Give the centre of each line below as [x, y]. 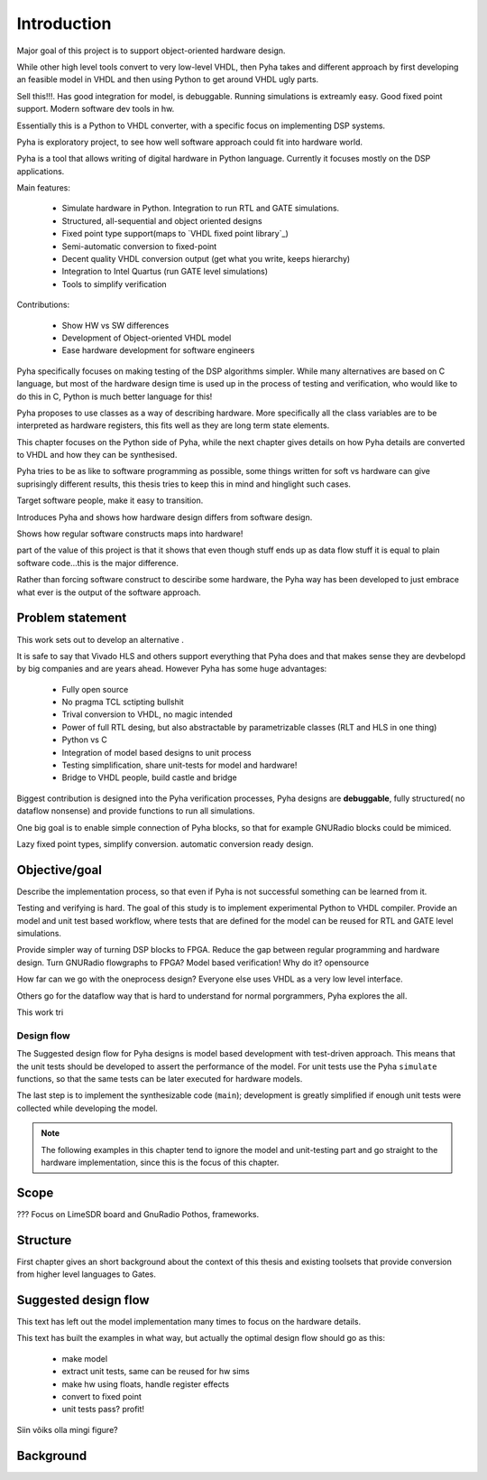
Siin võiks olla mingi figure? [67, 1429]
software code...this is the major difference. [98, 563]
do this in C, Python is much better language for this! [115, 396]
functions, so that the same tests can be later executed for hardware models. [160, 1078]
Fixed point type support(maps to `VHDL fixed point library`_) [175, 234]
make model [85, 1358]
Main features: [44, 188]
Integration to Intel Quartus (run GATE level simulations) [165, 272]
